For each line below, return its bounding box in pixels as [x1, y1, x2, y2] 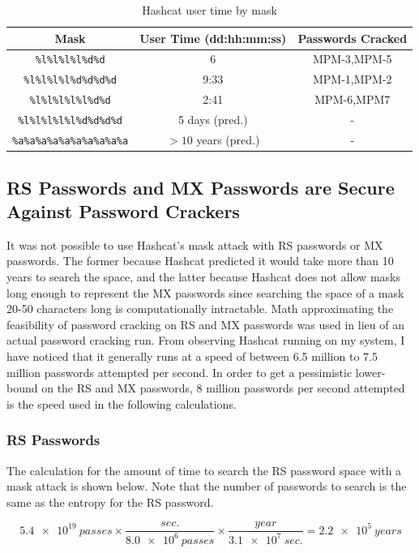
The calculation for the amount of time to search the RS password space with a [6, 461, 402, 478]
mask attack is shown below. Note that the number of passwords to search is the [6, 478, 407, 495]
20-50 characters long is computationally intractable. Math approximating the [6, 300, 394, 317]
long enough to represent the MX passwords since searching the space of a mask [6, 284, 404, 301]
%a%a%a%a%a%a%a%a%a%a [12, 135, 129, 148]
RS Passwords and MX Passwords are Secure [6, 174, 395, 199]
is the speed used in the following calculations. [6, 395, 237, 412]
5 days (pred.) [177, 111, 248, 128]
